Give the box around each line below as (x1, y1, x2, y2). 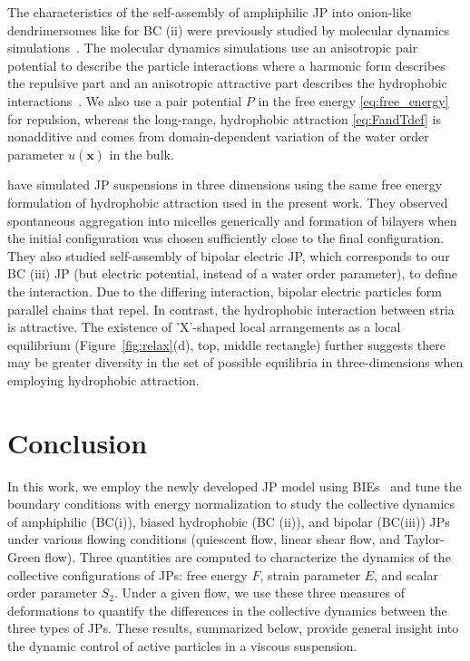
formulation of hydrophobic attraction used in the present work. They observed (7, 192, 448, 211)
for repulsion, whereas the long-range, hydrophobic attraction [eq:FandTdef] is (7, 109, 441, 128)
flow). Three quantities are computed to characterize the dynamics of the (44, 547, 451, 566)
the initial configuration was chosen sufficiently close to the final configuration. (7, 228, 445, 248)
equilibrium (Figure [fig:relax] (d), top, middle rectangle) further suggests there (7, 335, 446, 354)
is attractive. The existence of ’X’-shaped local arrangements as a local (7, 317, 401, 336)
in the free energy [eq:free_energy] (258, 91, 449, 110)
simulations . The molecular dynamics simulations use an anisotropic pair (7, 38, 418, 57)
